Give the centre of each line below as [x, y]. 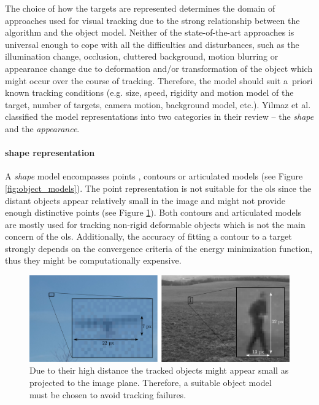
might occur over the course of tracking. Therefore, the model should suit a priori [159, 80]
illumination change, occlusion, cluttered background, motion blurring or [142, 56]
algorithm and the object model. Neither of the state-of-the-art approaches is [150, 32]
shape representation [50, 153]
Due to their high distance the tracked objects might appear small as [159, 370]
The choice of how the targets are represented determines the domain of [140, 8]
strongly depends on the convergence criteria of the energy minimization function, [159, 248]
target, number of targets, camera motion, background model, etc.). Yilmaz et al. [158, 104]
